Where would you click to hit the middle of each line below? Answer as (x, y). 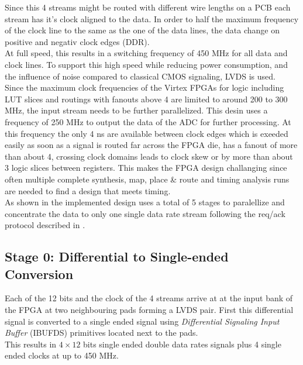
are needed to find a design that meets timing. (88, 190)
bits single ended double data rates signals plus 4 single (182, 344)
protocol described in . (45, 225)
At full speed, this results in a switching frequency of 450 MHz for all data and (146, 53)
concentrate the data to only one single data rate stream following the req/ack (145, 213)
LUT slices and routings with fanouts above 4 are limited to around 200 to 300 (146, 99)
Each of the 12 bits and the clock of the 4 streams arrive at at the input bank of (149, 298)
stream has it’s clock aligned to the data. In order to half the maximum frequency (152, 18)
